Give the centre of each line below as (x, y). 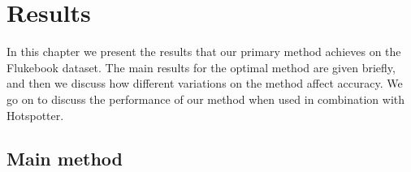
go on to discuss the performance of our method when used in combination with (206, 99)
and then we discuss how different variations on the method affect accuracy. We (205, 83)
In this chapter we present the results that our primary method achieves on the (204, 52)
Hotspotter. (35, 115)
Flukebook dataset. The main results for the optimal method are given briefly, (201, 67)
